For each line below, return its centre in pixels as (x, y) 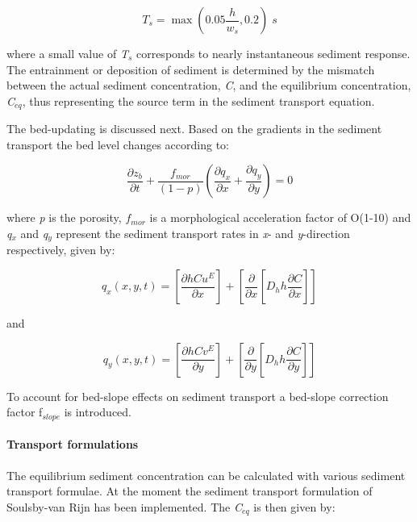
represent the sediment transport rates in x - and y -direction (203, 234)
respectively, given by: (61, 250)
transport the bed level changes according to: (118, 144)
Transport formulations (73, 444)
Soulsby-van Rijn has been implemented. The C (124, 506)
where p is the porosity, (64, 217)
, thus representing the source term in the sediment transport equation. (198, 100)
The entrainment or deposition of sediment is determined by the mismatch (191, 69)
